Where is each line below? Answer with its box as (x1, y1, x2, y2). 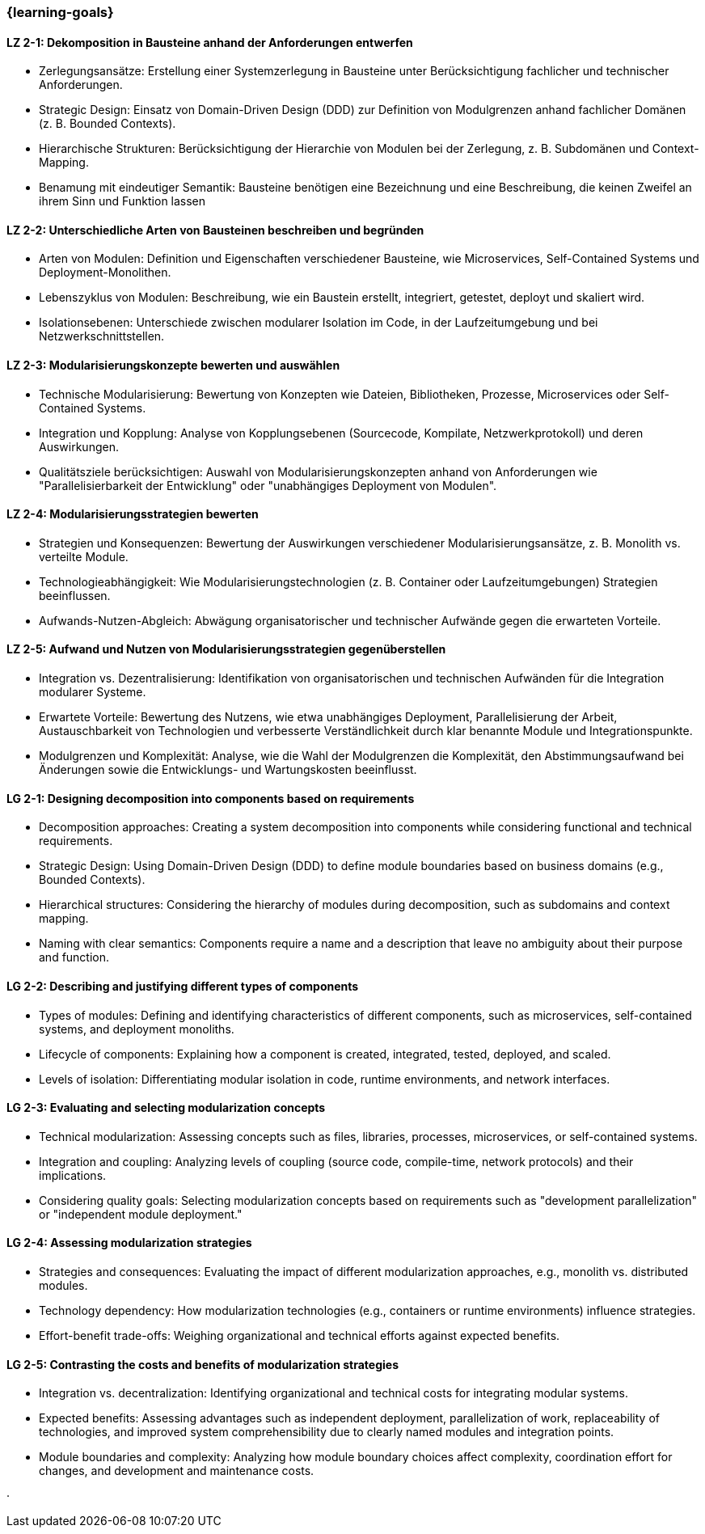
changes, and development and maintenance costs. (39, 1464, 315, 1478)
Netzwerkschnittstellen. (39, 329, 165, 344)
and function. (39, 950, 110, 965)
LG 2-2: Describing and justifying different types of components (6, 978, 359, 993)
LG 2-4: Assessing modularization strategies (6, 1236, 252, 1250)
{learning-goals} (6, 4, 114, 20)
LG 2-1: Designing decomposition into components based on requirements (6, 791, 415, 805)
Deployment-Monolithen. (39, 265, 171, 280)
